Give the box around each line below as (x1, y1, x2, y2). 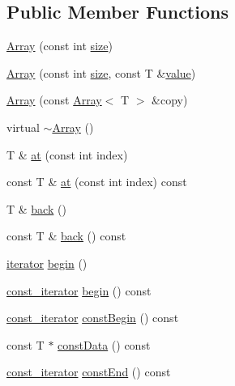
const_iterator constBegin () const (6, 309, 179, 326)
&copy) (152, 91, 188, 108)
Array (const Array (6, 91, 102, 108)
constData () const (58, 336, 151, 353)
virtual (6, 118, 40, 135)
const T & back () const (6, 227, 126, 244)
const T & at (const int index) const (6, 173, 187, 190)
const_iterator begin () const (6, 282, 152, 299)
